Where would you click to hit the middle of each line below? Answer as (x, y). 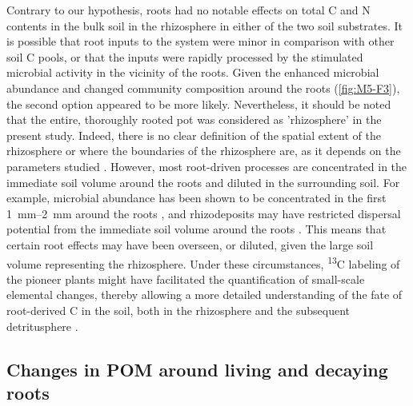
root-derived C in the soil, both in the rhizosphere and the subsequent (178, 310)
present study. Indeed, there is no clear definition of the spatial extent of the (194, 135)
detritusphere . (42, 326)
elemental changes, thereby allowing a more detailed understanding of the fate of (204, 295)
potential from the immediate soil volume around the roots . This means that (196, 229)
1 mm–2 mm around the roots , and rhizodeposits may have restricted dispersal (204, 213)
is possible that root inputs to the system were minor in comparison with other (200, 41)
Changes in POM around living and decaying (197, 369)
